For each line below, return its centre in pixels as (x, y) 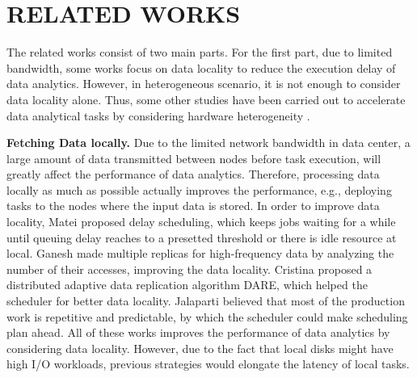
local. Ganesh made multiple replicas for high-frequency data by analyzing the (200, 253)
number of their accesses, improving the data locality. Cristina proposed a (190, 269)
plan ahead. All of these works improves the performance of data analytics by (198, 332)
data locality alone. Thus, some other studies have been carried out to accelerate (206, 99)
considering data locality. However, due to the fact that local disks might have (200, 348)
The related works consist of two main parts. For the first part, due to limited (200, 52)
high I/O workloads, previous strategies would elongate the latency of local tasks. (208, 364)
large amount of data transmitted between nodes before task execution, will (194, 158)
